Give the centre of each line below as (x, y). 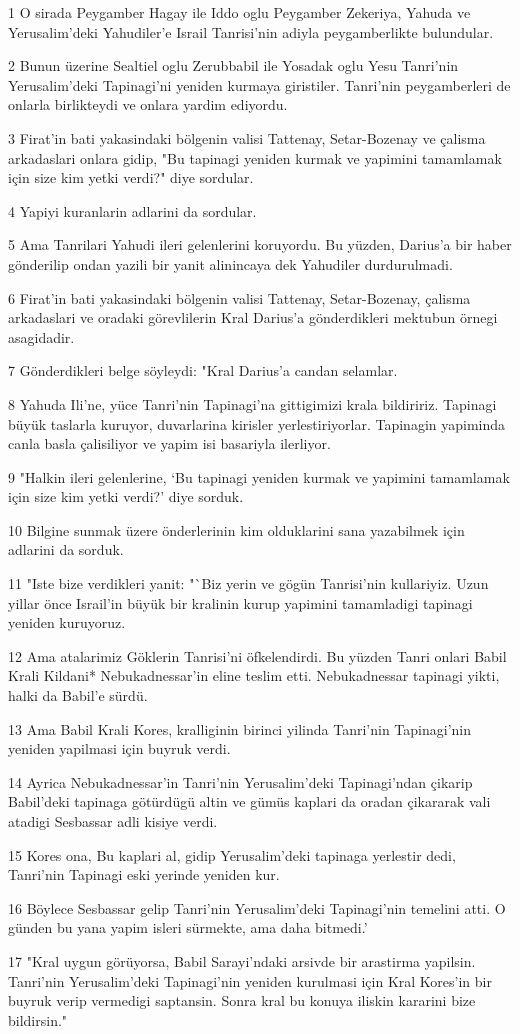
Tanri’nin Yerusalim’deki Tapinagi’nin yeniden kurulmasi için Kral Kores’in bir (250, 980)
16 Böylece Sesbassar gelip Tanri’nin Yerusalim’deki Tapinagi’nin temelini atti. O (257, 907)
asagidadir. (41, 336)
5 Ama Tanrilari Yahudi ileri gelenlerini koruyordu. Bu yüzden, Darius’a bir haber (260, 244)
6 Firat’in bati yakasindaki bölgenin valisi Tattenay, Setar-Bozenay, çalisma (239, 297)
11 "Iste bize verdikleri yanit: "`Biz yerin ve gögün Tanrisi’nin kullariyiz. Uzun (248, 583)
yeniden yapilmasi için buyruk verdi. (119, 748)
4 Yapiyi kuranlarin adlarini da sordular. (132, 210)
